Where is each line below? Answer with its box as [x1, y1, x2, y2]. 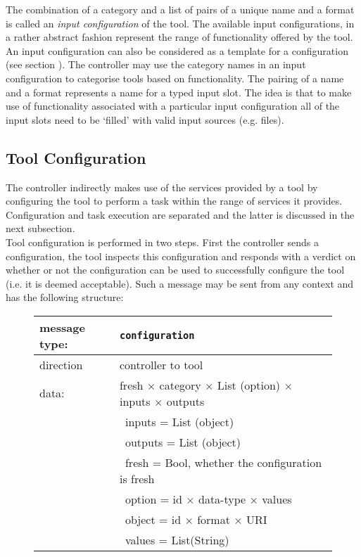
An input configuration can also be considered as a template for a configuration [6, 43, 348, 58]
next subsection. [6, 221, 75, 236]
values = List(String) [125, 531, 229, 548]
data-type [198, 490, 246, 507]
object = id [125, 511, 182, 527]
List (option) [217, 376, 281, 393]
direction [39, 356, 83, 373]
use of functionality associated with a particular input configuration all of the [6, 98, 340, 113]
